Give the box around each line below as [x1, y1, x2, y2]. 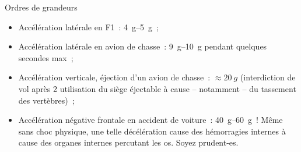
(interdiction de [240, 71, 296, 83]
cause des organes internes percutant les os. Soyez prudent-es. [18, 136, 239, 149]
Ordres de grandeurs [5, 1, 78, 13]
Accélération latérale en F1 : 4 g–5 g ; [18, 20, 159, 33]
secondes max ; [18, 51, 73, 63]
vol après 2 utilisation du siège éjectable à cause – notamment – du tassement [18, 82, 296, 94]
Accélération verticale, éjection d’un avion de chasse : [18, 71, 211, 83]
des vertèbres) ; [18, 94, 75, 106]
